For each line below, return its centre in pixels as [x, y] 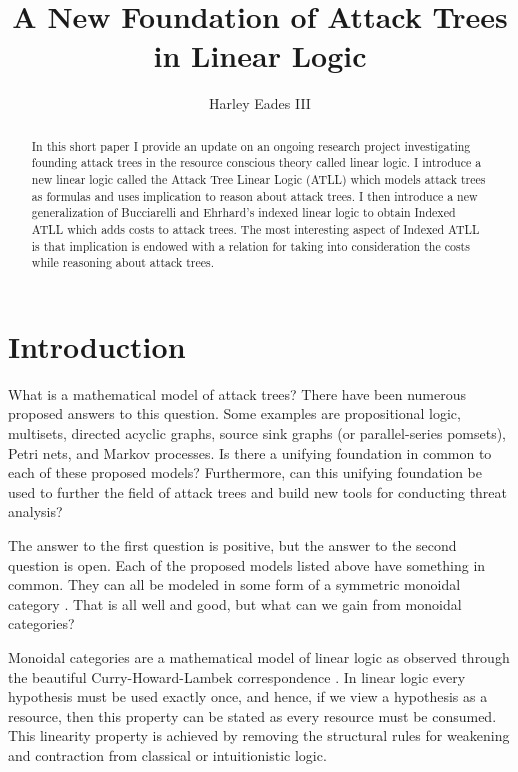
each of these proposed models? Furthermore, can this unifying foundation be [245, 472]
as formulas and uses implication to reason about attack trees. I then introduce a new [254, 195]
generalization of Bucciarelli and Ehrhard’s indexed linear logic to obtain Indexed [243, 212]
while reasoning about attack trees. [122, 262]
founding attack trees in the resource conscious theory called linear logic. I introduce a [256, 162]
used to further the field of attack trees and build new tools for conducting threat [258, 491]
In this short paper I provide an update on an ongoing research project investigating [251, 145]
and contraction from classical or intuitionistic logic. [167, 754]
